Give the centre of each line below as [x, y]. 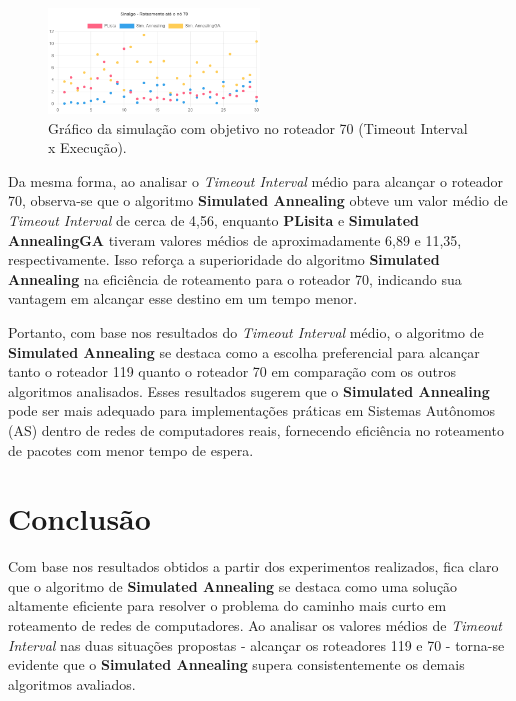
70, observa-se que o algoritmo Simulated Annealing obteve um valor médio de [258, 200]
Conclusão [79, 518]
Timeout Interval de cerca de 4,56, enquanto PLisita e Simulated [214, 219]
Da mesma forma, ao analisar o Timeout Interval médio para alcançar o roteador [256, 180]
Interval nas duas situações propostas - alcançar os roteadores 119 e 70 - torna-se [256, 644]
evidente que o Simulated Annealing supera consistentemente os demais [236, 664]
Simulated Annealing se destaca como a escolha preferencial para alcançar [244, 351]
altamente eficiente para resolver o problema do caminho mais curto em [227, 605]
